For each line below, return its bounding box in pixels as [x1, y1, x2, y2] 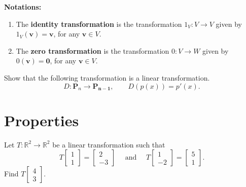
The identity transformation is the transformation [16, 18, 182, 29]
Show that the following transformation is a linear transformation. [4, 72, 210, 83]
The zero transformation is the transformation [16, 45, 169, 56]
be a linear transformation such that [52, 139, 165, 149]
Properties [4, 109, 79, 130]
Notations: [4, 2, 42, 12]
